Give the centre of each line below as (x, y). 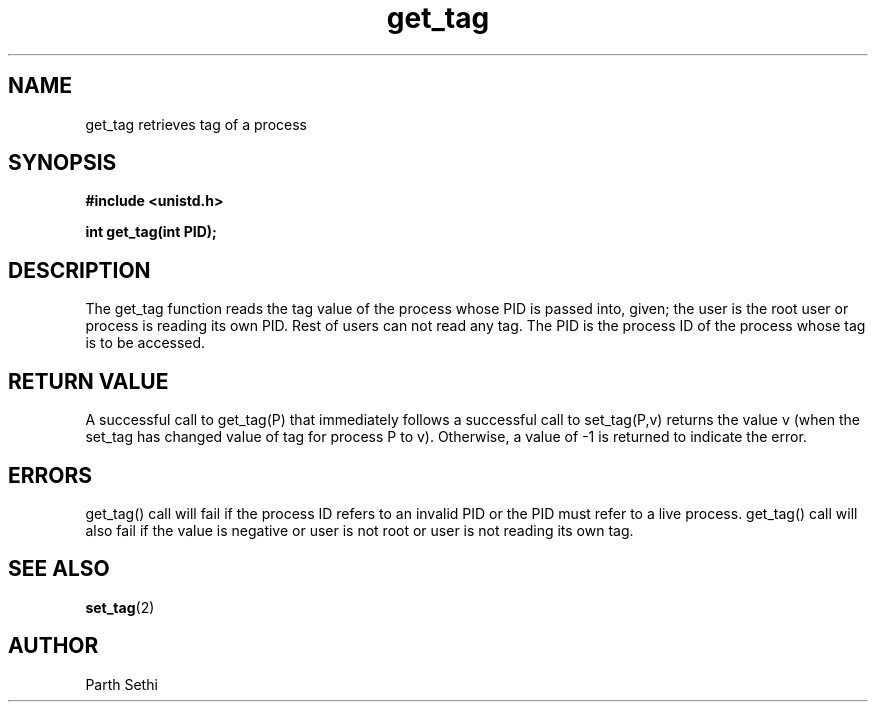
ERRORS (50, 475)
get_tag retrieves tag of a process (196, 124)
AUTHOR (53, 646)
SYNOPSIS (62, 163)
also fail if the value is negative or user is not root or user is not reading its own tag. (359, 530)
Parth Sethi (121, 684)
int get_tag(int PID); (151, 232)
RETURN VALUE (88, 381)
